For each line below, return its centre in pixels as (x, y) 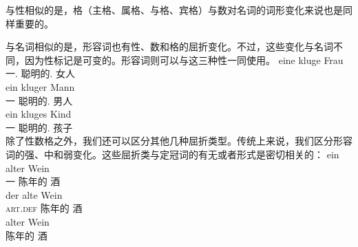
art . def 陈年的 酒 (44, 208)
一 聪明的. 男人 (39, 100)
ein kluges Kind (39, 114)
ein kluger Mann (40, 86)
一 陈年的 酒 (33, 181)
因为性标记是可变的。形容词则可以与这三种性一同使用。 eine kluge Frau (184, 60)
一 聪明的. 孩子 (39, 127)
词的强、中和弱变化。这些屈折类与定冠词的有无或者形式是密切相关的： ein (172, 154)
